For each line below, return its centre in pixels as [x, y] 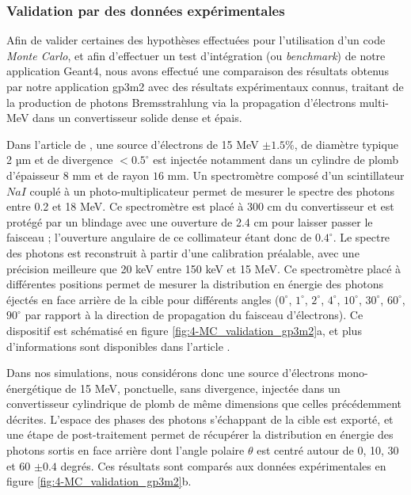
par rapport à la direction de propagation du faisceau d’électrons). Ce [194, 315]
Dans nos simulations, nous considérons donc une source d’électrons [170, 373]
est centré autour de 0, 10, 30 [328, 450]
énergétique [34, 388]
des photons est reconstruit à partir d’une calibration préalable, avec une [183, 252]
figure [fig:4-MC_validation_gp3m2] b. [99, 481]
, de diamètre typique [346, 144]
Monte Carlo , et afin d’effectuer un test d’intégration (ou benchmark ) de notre [196, 55]
